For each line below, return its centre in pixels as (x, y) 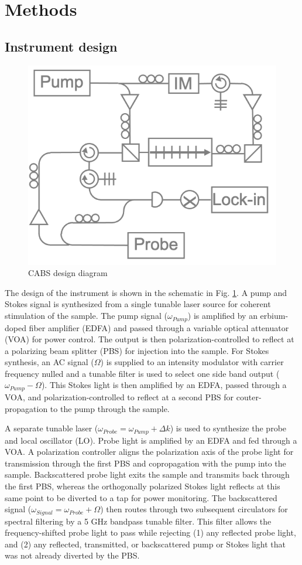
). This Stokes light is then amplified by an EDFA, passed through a (164, 385)
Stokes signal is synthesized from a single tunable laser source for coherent (138, 304)
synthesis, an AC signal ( (49, 362)
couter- (249, 396)
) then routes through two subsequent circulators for (194, 509)
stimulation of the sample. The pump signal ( (86, 316)
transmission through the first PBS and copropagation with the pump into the (145, 463)
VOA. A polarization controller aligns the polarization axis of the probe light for (149, 452)
